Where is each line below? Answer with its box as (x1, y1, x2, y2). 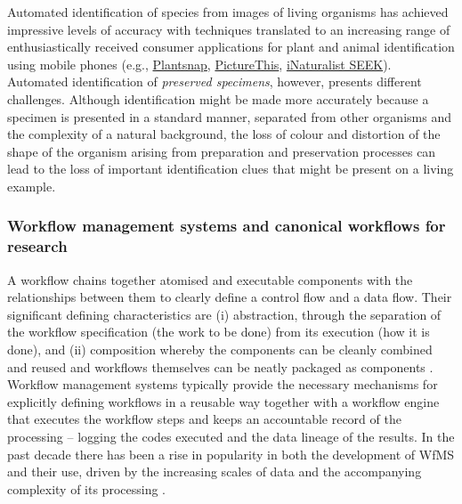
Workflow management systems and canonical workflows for (7, 215, 446, 237)
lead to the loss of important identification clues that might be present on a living (7, 159, 454, 178)
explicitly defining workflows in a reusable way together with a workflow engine (7, 392, 440, 411)
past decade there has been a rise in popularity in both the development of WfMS (7, 444, 455, 463)
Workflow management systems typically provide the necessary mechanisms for (7, 375, 438, 394)
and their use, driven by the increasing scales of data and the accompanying (7, 462, 422, 481)
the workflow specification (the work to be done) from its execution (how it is (7, 322, 430, 341)
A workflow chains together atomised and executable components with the (7, 270, 413, 289)
